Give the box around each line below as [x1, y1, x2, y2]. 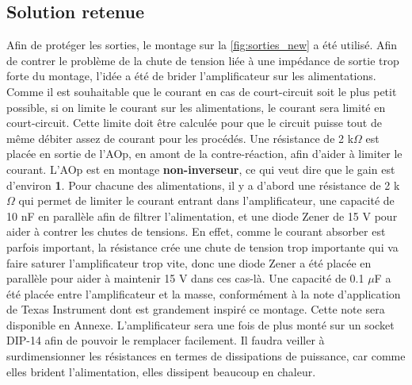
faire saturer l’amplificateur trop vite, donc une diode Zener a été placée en [6, 254, 372, 271]
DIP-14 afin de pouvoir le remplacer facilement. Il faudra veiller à [6, 332, 325, 348]
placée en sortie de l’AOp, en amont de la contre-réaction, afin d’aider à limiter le [6, 145, 402, 162]
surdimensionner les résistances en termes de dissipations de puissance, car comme [6, 348, 406, 364]
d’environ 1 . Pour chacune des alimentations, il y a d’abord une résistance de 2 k [6, 176, 400, 193]
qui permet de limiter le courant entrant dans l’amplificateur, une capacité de [18, 192, 395, 209]
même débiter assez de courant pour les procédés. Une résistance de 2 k [6, 129, 354, 146]
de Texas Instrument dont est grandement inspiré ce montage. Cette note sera [6, 301, 385, 318]
